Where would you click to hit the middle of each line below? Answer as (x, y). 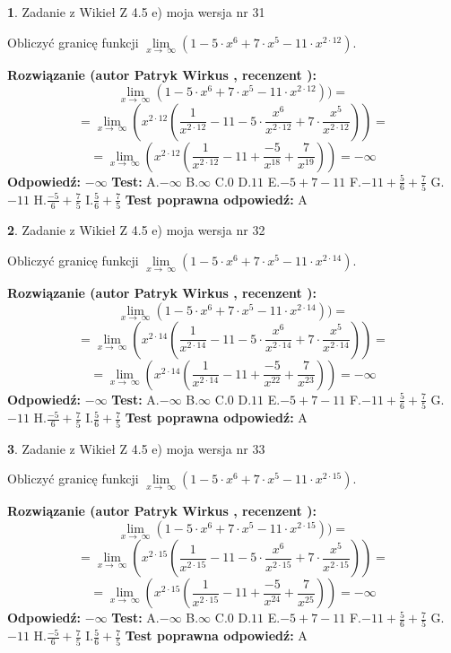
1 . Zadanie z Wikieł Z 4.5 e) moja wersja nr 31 (136, 12)
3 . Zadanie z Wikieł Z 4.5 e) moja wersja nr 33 (136, 448)
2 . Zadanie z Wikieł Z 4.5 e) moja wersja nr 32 (136, 230)
